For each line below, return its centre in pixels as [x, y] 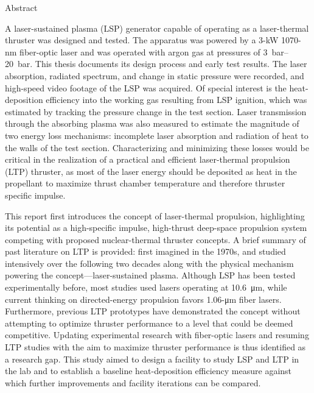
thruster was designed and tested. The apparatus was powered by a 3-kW [142, 40]
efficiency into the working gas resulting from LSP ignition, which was [176, 100]
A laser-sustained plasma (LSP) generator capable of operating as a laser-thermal [157, 28]
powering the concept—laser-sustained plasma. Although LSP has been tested [150, 275]
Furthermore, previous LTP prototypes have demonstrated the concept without [153, 311]
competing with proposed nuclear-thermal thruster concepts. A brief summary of [155, 239]
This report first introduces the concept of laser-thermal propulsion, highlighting [155, 215]
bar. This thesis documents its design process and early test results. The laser [162, 64]
